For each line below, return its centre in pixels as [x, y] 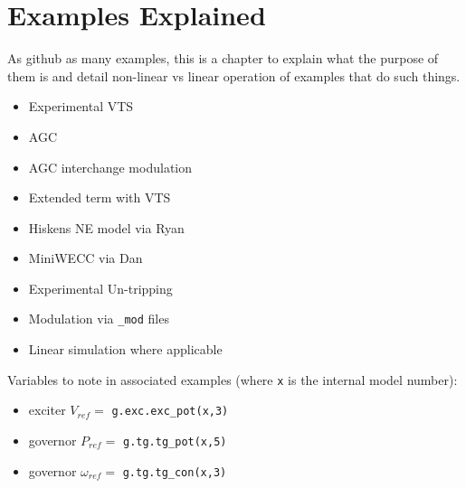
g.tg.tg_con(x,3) [175, 472]
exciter [47, 410]
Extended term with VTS [100, 197]
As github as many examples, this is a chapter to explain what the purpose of [223, 58]
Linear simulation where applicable [125, 349]
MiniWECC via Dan [86, 258]
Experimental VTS [81, 106]
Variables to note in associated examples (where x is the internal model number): [233, 379]
